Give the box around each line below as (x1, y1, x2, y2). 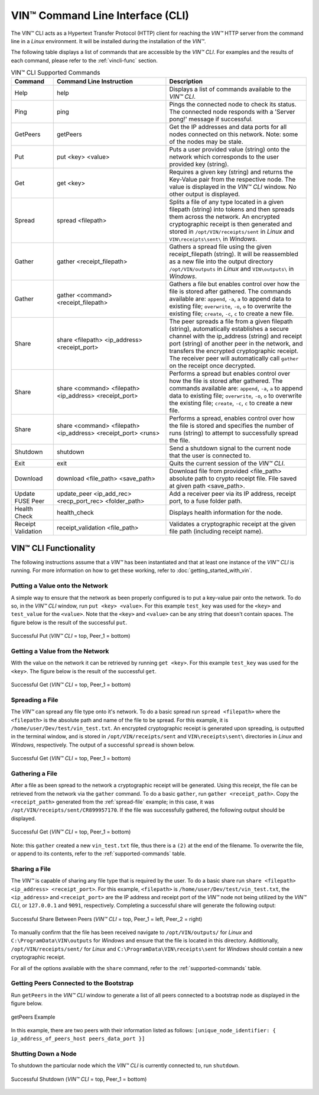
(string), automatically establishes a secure (169, 325, 289, 333)
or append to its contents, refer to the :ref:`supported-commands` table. (11, 849, 186, 857)
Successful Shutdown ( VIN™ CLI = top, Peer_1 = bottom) (11, 1075, 147, 1083)
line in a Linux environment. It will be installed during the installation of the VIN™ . (11, 37, 206, 44)
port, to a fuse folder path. (169, 497, 242, 505)
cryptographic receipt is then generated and (169, 220, 292, 228)
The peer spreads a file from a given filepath (169, 317, 293, 325)
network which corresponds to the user (169, 153, 279, 161)
